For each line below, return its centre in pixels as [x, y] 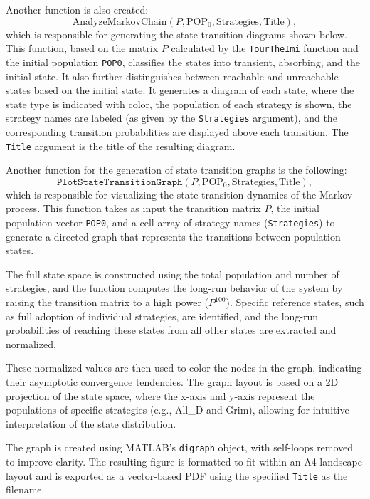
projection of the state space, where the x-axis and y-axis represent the [160, 395]
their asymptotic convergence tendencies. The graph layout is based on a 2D [172, 381]
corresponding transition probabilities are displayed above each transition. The [177, 131]
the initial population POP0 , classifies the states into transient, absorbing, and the [183, 62]
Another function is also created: [77, 9]
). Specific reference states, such [295, 302]
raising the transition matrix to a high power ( [107, 302]
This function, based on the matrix [82, 48]
